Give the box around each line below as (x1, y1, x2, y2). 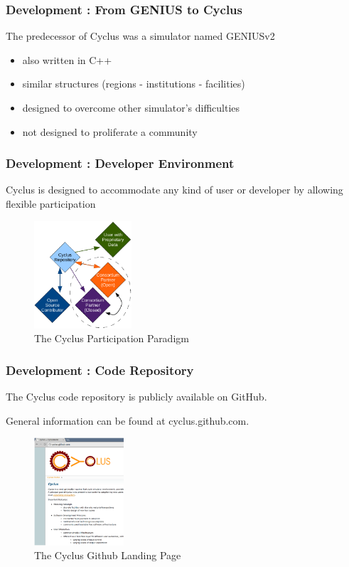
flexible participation (6, 196, 96, 211)
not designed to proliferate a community (22, 124, 198, 139)
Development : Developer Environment (6, 154, 235, 172)
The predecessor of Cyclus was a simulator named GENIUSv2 (6, 28, 275, 43)
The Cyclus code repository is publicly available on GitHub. (6, 389, 267, 404)
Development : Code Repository (6, 361, 194, 378)
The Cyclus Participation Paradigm (34, 331, 189, 346)
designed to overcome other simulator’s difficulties (22, 100, 240, 115)
